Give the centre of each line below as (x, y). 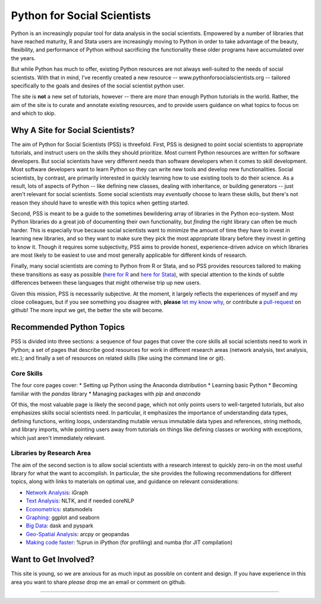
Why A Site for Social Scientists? (73, 130)
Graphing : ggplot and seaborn (63, 518)
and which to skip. (33, 114)
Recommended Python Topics (68, 327)
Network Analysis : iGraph (57, 492)
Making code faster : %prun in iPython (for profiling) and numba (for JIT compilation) (129, 542)
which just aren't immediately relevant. (58, 438)
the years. (23, 58)
